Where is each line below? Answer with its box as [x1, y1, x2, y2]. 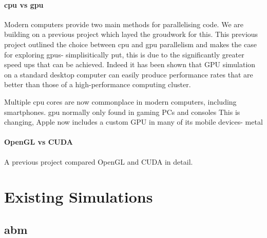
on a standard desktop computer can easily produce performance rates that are [4, 69, 253, 80]
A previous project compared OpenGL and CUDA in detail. [4, 156, 193, 167]
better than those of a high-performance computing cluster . [4, 79, 191, 90]
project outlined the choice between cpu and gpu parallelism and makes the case [4, 38, 257, 49]
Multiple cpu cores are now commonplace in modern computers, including [4, 96, 237, 107]
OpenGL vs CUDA [4, 136, 73, 147]
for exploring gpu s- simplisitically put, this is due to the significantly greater [4, 49, 244, 60]
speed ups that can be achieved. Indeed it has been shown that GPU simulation [4, 59, 256, 70]
